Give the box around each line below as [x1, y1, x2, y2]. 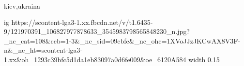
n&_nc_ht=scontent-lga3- [4, 45, 83, 55]
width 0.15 [188, 54, 220, 64]
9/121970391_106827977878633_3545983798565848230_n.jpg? [4, 26, 190, 36]
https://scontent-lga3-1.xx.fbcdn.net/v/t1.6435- [11, 17, 153, 27]
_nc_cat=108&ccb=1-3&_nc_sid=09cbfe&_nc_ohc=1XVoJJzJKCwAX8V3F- [4, 35, 241, 45]
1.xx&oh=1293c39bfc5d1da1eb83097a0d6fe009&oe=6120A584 [4, 54, 186, 64]
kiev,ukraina [4, 1, 41, 11]
